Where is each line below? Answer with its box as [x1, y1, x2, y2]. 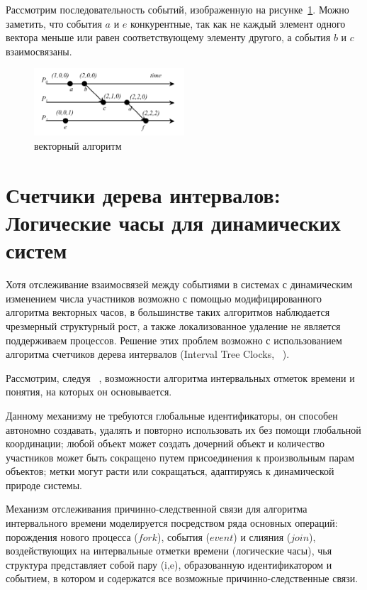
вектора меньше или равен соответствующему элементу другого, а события [6, 30, 331, 45]
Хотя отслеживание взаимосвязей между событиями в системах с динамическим [6, 277, 353, 292]
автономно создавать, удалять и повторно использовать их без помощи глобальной [6, 422, 361, 437]
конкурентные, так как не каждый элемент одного [130, 16, 346, 31]
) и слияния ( [233, 529, 291, 544]
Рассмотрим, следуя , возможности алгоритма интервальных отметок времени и [6, 370, 355, 385]
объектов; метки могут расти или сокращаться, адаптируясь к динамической [6, 464, 334, 479]
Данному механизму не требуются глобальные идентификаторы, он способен [6, 408, 338, 422]
